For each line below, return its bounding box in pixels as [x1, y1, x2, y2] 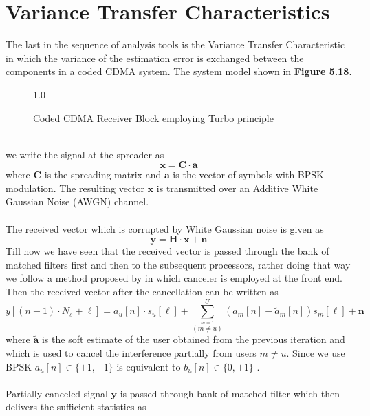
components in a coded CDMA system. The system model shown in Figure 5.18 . [6, 64, 352, 79]
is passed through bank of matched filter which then [120, 386, 340, 400]
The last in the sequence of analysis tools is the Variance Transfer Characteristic [6, 37, 345, 52]
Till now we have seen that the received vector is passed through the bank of [6, 244, 329, 258]
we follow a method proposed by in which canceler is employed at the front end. [6, 271, 342, 285]
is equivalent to [116, 359, 181, 373]
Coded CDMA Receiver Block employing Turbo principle [33, 110, 274, 125]
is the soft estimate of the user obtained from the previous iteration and [41, 332, 345, 346]
